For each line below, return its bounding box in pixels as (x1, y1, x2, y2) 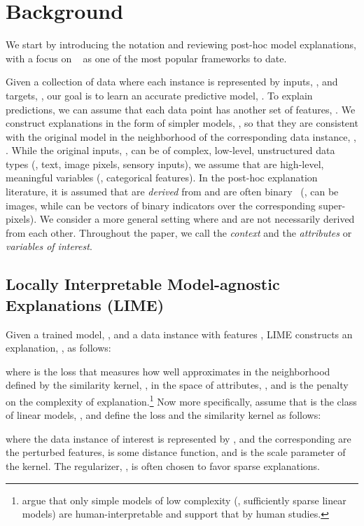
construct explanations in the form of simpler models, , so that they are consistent (6, 116, 358, 130)
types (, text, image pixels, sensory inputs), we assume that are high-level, (6, 156, 324, 171)
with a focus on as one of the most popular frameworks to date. (6, 50, 287, 65)
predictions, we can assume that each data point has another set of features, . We (6, 102, 356, 116)
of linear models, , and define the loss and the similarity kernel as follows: (6, 408, 321, 422)
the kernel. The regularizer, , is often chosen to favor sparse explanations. (6, 459, 320, 473)
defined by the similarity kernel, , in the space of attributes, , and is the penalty (6, 378, 349, 392)
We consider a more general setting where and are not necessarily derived (39, 212, 355, 226)
